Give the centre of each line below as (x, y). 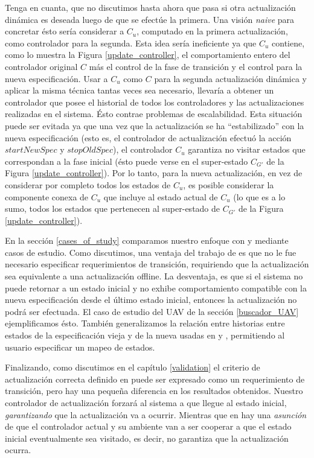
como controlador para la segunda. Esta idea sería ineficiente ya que (131, 43)
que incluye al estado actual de (161, 196)
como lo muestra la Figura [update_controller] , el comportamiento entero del (148, 55)
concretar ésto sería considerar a (65, 31)
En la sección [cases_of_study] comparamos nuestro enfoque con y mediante (147, 240)
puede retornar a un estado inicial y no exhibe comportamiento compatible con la (156, 288)
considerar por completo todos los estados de (88, 184)
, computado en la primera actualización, (212, 31)
